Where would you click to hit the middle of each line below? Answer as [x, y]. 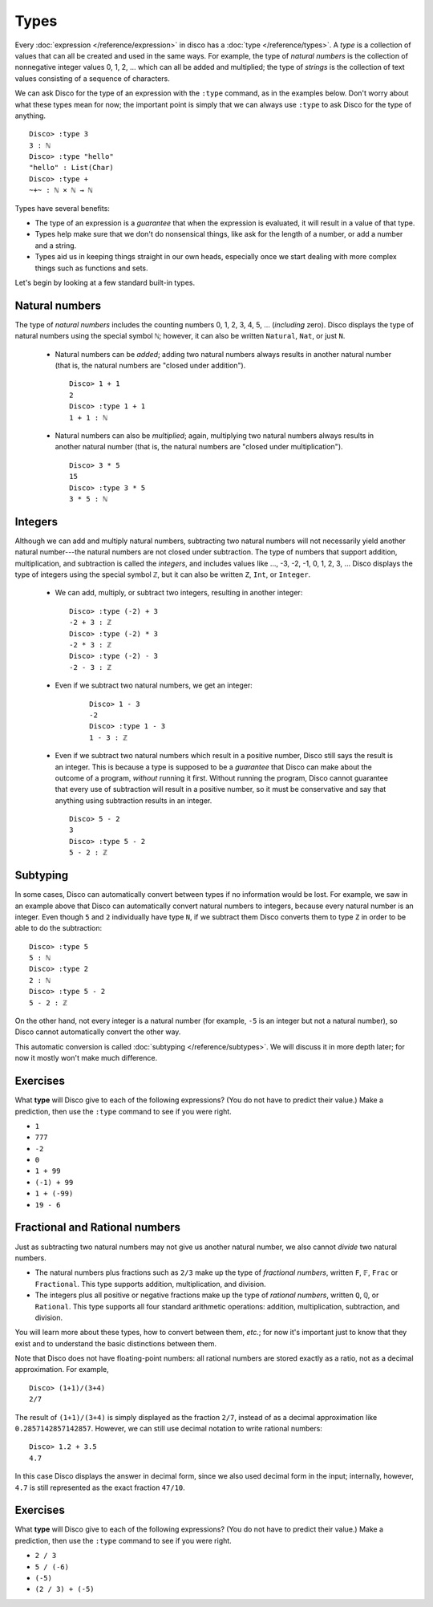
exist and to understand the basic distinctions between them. [115, 1343]
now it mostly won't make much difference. [86, 1058]
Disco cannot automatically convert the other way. [98, 1032]
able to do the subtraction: [59, 928]
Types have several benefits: [62, 208]
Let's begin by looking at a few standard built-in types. [105, 282]
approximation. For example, [62, 1370]
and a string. [56, 246]
